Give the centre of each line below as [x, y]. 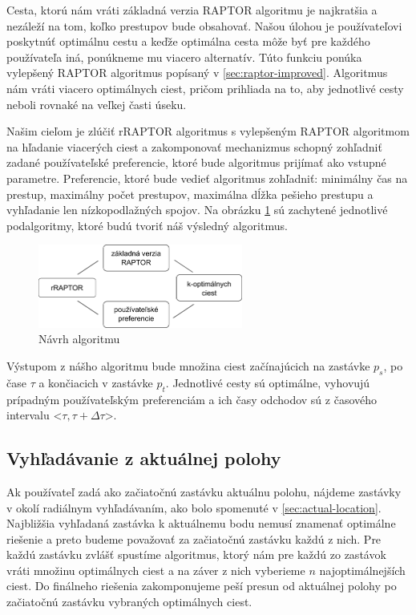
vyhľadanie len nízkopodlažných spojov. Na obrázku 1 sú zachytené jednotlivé [197, 210]
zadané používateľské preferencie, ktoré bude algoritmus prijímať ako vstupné [196, 162]
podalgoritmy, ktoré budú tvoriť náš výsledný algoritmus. [147, 225]
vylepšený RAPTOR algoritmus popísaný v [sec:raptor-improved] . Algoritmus [197, 73]
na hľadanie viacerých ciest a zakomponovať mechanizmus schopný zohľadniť [194, 146]
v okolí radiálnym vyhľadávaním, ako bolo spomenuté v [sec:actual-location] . [194, 507]
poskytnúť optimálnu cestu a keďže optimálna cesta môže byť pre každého [188, 41]
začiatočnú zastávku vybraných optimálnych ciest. [129, 602]
